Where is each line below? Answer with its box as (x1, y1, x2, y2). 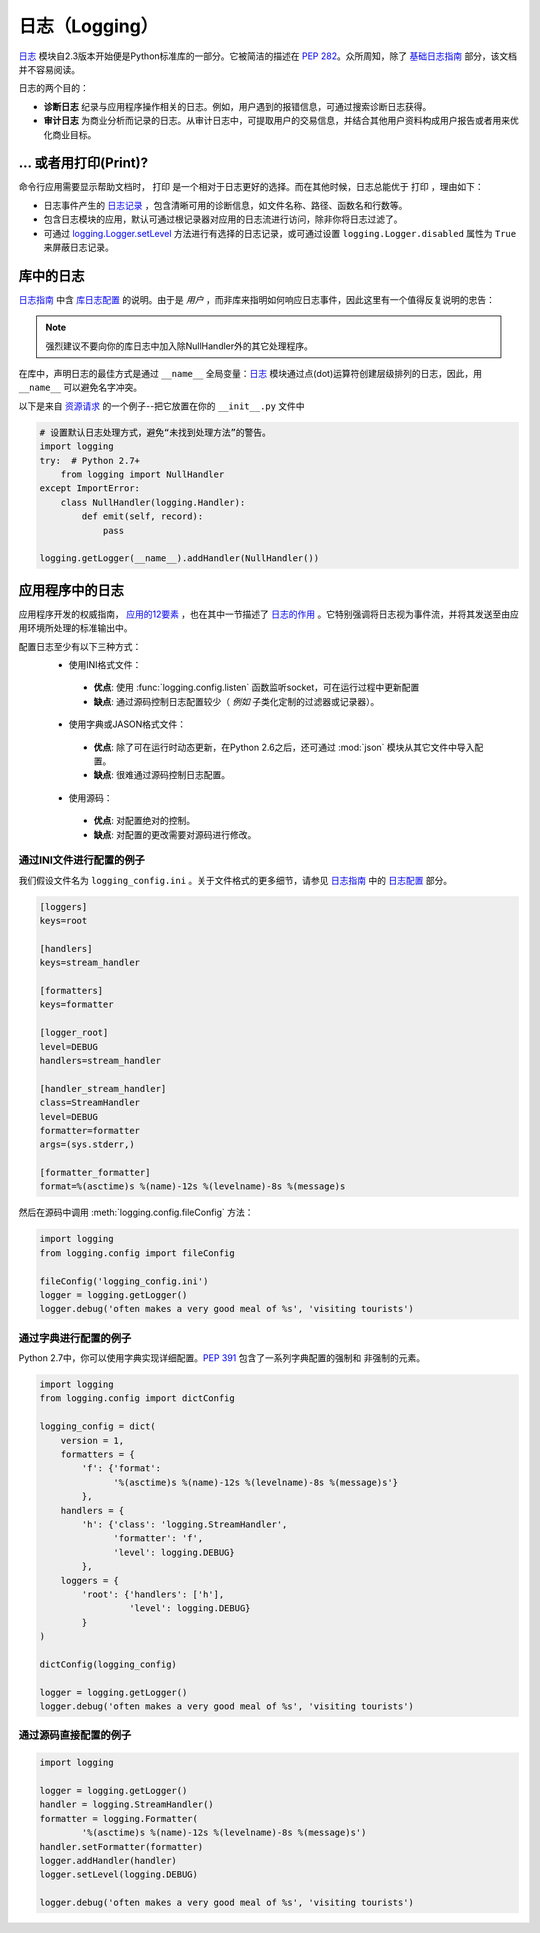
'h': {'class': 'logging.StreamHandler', (81, 1519, 288, 1530)
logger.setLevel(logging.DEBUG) (39, 1869, 199, 1880)
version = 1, (60, 1435, 125, 1446)
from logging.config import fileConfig (39, 1247, 235, 1259)
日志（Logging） (18, 15, 159, 37)
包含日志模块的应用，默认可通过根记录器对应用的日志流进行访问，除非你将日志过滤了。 (43, 213, 403, 225)
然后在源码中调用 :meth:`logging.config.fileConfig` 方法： (18, 1206, 254, 1219)
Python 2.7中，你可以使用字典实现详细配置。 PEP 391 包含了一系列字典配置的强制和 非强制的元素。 (18, 1352, 425, 1364)
